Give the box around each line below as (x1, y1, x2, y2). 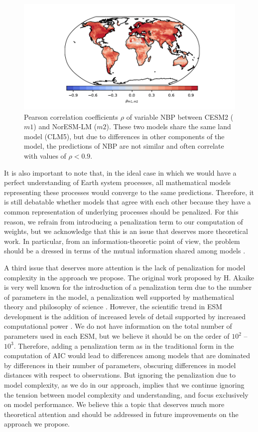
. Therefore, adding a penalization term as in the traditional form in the (13, 340, 234, 351)
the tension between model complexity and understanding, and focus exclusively (4, 389, 249, 400)
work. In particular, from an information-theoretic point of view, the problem (4, 235, 240, 246)
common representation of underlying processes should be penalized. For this (4, 206, 239, 216)
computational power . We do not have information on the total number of (4, 321, 232, 331)
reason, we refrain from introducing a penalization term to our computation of (4, 216, 243, 226)
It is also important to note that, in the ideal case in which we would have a (4, 167, 237, 178)
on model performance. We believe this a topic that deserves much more (4, 399, 225, 410)
